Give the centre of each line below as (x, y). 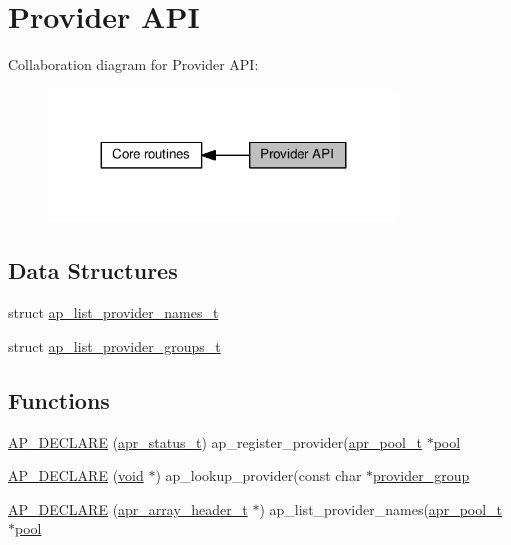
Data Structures (93, 270)
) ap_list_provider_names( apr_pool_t (381, 508)
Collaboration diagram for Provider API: (133, 64)
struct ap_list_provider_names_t (113, 312)
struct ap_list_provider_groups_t (114, 345)
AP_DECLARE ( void (76, 475)
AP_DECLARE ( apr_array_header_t (128, 508)
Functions (59, 399)
